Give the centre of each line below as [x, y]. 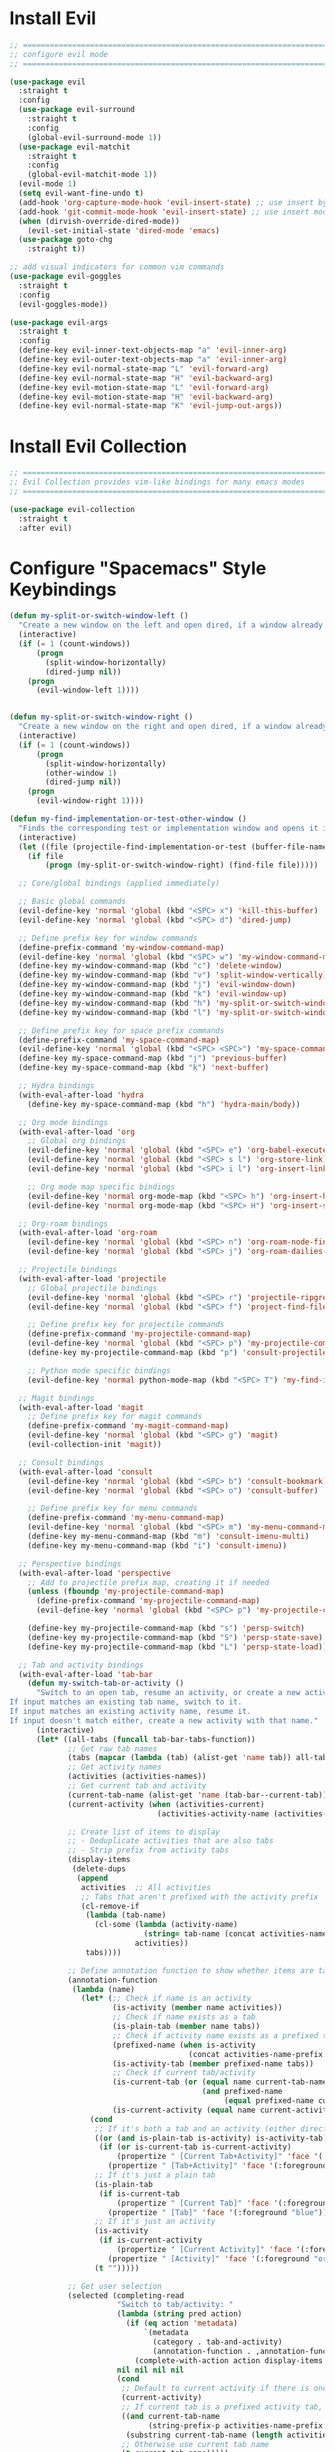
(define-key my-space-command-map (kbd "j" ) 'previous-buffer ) [152, 1058]
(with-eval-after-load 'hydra [81, 1095]
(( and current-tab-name [170, 2416]
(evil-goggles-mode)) [63, 304]
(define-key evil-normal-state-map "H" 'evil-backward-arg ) [146, 378]
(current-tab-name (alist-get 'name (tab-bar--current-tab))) [199, 1795]
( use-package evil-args [59, 322]
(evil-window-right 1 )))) [89, 801]
